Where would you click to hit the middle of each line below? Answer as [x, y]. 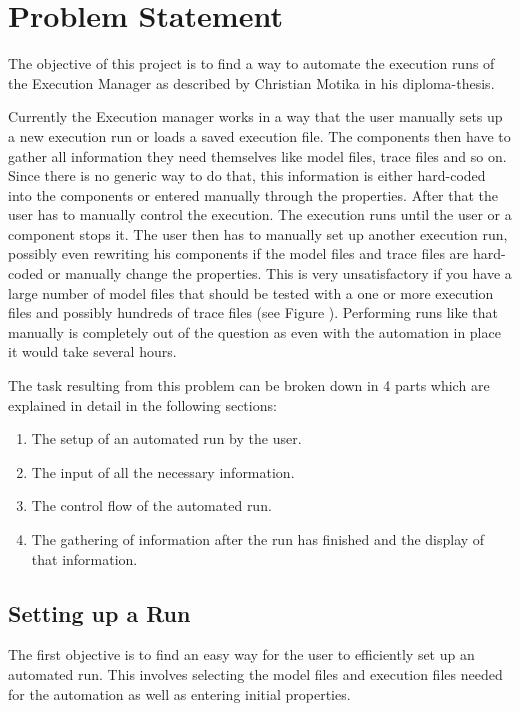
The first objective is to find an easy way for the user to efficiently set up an [241, 654]
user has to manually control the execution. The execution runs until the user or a [260, 214]
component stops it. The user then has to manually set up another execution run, [258, 233]
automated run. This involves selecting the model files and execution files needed [255, 673]
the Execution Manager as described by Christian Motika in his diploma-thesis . [251, 82]
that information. [84, 558]
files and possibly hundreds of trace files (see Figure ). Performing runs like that [253, 312]
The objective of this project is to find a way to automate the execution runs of [251, 63]
